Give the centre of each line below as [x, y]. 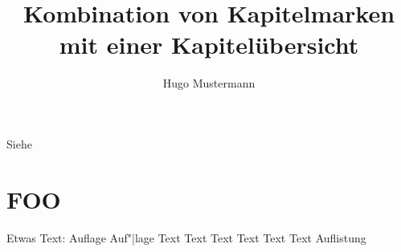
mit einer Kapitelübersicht [209, 45]
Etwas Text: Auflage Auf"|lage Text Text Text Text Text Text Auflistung [186, 237]
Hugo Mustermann [209, 83]
